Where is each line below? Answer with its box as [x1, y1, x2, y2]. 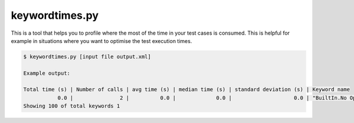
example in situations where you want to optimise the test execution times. [11, 37, 192, 44]
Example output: [23, 69, 71, 77]
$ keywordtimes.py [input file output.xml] [23, 53, 152, 60]
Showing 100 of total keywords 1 [23, 103, 120, 109]
